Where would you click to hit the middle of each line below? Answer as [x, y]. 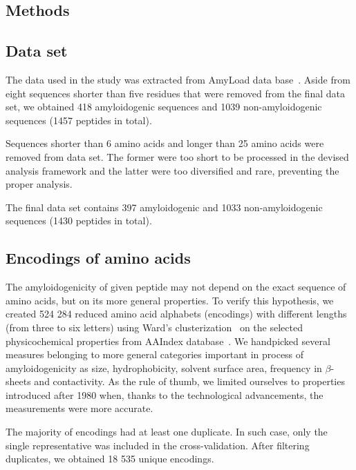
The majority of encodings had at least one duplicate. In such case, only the [167, 432]
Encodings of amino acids [98, 258]
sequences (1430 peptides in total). [79, 221]
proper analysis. [39, 184]
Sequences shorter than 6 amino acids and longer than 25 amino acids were [165, 143]
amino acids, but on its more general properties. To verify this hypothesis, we [170, 300]
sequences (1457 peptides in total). [79, 120]
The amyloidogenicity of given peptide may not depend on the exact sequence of [176, 287]
